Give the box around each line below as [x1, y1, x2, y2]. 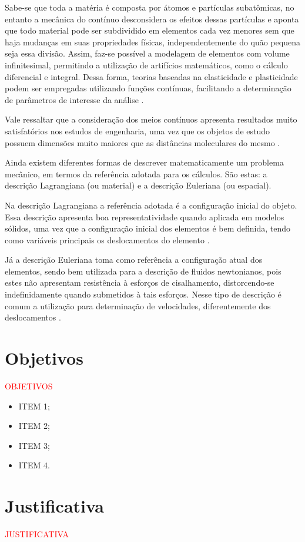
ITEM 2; [18, 419, 50, 432]
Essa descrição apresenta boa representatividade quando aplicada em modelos [5, 210, 284, 223]
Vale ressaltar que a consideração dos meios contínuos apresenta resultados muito [5, 113, 297, 125]
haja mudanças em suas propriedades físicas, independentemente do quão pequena [5, 35, 300, 48]
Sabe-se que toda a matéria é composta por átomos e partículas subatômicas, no [5, 1, 294, 13]
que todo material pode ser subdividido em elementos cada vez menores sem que [5, 24, 294, 37]
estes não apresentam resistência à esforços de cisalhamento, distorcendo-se [5, 276, 274, 289]
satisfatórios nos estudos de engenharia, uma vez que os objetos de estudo [5, 124, 270, 137]
